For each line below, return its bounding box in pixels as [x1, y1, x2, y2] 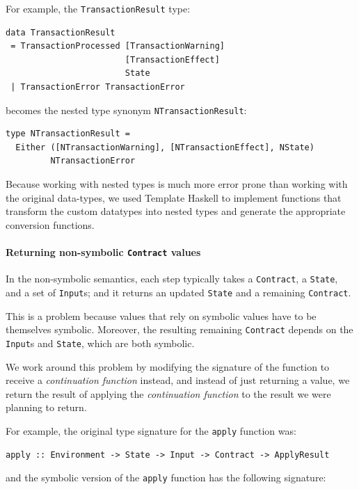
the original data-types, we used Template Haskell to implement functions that [6, 190, 342, 205]
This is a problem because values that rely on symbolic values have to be [6, 308, 317, 323]
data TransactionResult [6, 27, 115, 38]
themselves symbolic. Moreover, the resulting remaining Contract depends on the [6, 322, 353, 337]
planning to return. [6, 400, 87, 415]
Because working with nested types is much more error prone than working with [6, 177, 348, 191]
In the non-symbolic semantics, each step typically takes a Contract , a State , [6, 271, 338, 286]
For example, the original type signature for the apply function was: [6, 423, 296, 438]
